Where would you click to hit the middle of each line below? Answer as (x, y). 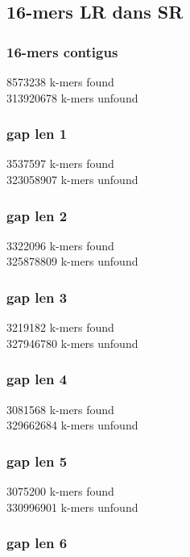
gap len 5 (37, 461)
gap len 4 (37, 379)
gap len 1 (37, 134)
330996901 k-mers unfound (72, 507)
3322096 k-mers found (60, 245)
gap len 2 (37, 215)
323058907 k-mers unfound (72, 179)
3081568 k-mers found (60, 409)
